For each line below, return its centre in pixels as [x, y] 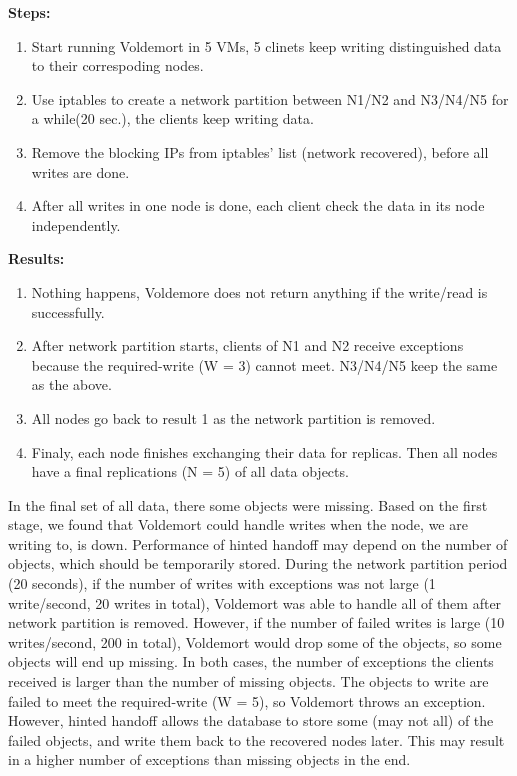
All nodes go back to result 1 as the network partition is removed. [233, 417]
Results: [36, 258]
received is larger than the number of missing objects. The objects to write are [248, 681]
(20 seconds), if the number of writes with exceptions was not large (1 [222, 583]
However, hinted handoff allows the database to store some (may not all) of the [251, 720]
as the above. [71, 384]
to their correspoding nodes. [117, 65]
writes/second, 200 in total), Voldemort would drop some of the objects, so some [255, 641]
